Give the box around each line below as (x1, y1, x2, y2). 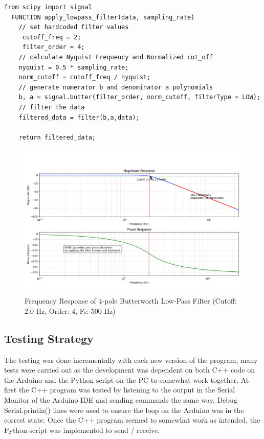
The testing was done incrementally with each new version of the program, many (4, 354, 258, 365)
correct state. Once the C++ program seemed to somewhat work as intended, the (4, 414, 260, 425)
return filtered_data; (18, 133, 96, 141)
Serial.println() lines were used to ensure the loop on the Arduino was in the (4, 404, 244, 415)
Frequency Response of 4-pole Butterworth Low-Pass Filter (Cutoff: (25, 295, 237, 306)
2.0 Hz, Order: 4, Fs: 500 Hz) (25, 305, 116, 316)
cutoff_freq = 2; (22, 33, 81, 41)
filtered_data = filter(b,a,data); (18, 113, 140, 121)
